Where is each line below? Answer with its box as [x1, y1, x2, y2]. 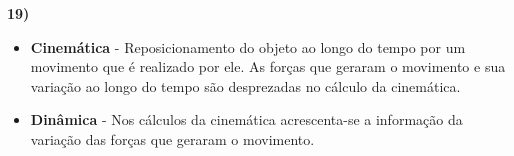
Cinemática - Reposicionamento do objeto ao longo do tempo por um [30, 36, 466, 57]
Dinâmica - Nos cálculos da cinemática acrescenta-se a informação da [30, 109, 463, 130]
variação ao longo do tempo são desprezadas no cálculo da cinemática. [30, 75, 461, 96]
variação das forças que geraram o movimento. [30, 128, 315, 149]
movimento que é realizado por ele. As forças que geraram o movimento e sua [30, 56, 506, 77]
